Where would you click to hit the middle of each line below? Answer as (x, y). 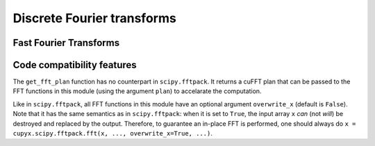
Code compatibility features (75, 65)
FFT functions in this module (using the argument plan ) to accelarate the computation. (137, 91)
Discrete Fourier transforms (94, 18)
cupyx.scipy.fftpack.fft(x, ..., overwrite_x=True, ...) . (113, 133)
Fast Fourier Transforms (66, 43)
